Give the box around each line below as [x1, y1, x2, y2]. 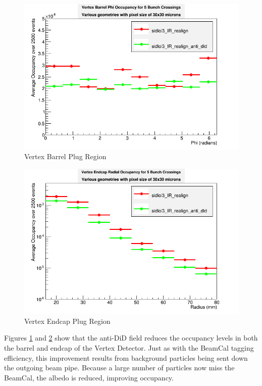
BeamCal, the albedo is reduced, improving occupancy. [4, 372, 174, 382]
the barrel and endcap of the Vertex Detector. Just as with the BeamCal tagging [4, 343, 254, 353]
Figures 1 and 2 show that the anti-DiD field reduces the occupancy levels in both [4, 332, 258, 343]
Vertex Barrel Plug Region [24, 151, 107, 162]
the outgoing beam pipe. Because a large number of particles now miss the [4, 362, 235, 373]
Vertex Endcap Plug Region [24, 315, 111, 326]
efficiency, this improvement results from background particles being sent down [4, 352, 248, 363]
